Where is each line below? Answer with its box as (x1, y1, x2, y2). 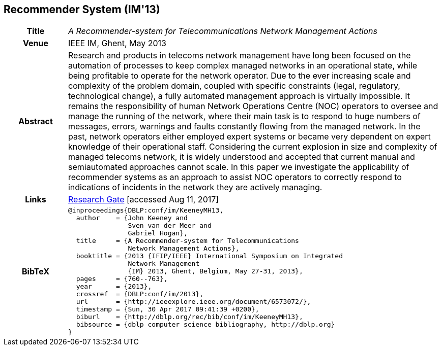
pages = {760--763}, (76, 275, 168, 283)
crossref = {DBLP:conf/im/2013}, (76, 290, 204, 298)
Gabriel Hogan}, (128, 229, 188, 237)
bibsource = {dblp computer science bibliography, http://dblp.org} (76, 321, 335, 329)
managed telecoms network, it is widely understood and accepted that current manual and (68, 152, 415, 162)
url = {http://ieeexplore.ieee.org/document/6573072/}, (76, 298, 311, 306)
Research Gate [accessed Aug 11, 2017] (68, 194, 219, 205)
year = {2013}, (76, 283, 152, 291)
